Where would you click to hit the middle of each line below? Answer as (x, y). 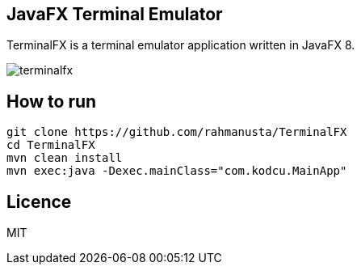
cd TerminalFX (51, 145)
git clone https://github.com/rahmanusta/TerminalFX (177, 132)
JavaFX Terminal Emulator (115, 14)
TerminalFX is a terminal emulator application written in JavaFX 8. (181, 45)
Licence (39, 201)
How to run (52, 101)
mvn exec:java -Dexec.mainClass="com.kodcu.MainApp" (177, 171)
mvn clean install (65, 158)
